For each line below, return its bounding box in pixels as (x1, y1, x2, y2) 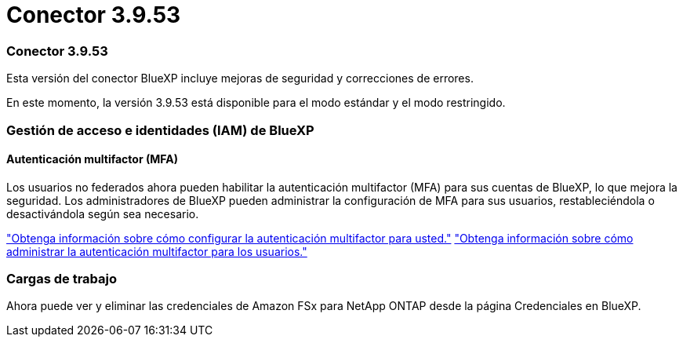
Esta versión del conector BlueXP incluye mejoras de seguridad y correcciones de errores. (6, 71, 474, 86)
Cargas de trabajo (6, 271, 118, 287)
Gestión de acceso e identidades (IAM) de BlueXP (6, 122, 314, 138)
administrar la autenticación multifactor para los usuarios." (6, 244, 307, 258)
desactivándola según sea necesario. (6, 206, 199, 221)
